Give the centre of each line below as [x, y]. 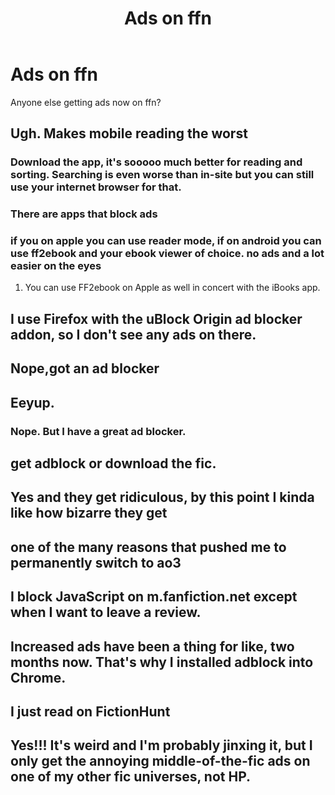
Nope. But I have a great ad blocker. [98, 431]
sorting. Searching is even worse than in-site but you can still [162, 175]
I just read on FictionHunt [90, 711]
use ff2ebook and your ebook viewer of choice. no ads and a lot [167, 254]
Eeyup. [32, 402]
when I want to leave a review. [106, 612]
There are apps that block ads [84, 214]
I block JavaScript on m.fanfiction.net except [154, 597]
